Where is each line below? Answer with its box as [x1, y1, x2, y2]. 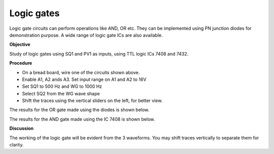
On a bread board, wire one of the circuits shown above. [22, 69, 140, 75]
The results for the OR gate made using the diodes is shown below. [9, 107, 150, 113]
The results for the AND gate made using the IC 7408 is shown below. [9, 116, 155, 122]
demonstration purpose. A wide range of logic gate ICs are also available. [9, 32, 163, 38]
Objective [9, 41, 30, 47]
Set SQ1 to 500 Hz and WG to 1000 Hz [22, 83, 102, 89]
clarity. [9, 142, 24, 148]
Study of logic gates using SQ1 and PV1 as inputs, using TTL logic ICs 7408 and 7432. [9, 50, 189, 57]
